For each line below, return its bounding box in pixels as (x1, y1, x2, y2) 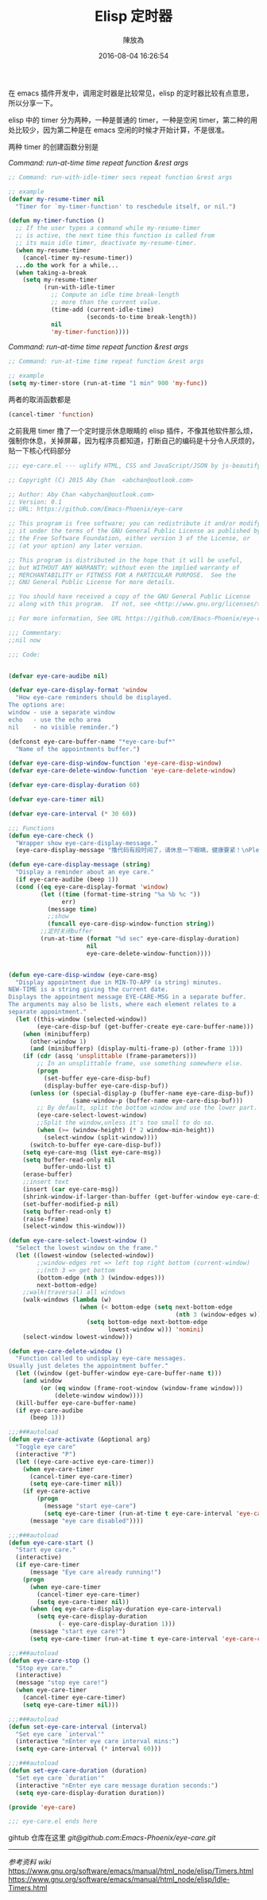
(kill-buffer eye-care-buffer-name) (15, 1399, 137, 1407)
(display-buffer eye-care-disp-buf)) (43, 1081, 169, 1090)
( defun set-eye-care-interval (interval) (8, 1723, 148, 1731)
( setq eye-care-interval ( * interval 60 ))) (15, 1745, 161, 1753)
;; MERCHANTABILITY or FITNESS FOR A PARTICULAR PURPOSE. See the (8, 570, 237, 579)
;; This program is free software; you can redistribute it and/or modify (8, 520, 261, 528)
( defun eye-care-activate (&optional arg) (8, 1435, 151, 1444)
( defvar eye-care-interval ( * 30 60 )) (8, 809, 137, 818)
